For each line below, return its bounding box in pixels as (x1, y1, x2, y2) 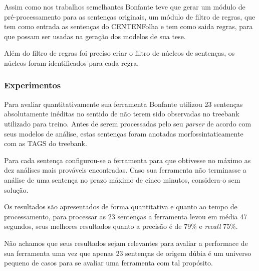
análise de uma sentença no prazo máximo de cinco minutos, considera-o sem (4, 174, 240, 185)
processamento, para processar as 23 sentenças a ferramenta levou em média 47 (4, 211, 247, 221)
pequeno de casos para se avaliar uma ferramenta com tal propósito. (4, 257, 213, 268)
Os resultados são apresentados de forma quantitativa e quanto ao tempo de (4, 201, 237, 212)
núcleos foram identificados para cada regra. (4, 57, 139, 68)
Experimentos (4, 79, 61, 91)
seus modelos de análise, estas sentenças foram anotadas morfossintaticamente (4, 128, 243, 139)
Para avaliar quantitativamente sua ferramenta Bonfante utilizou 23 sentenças (4, 98, 243, 109)
